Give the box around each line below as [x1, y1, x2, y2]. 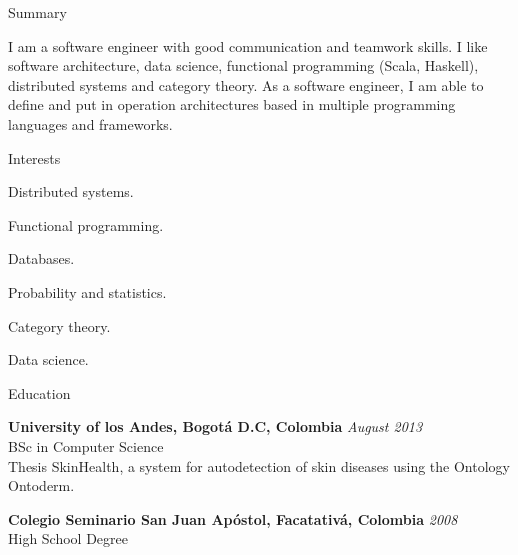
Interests [8, 147, 61, 168]
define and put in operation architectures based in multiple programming [8, 94, 456, 115]
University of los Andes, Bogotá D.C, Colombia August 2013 [8, 416, 423, 437]
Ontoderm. [8, 475, 75, 496]
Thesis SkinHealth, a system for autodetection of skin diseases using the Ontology [8, 455, 510, 476]
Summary [8, 2, 67, 22]
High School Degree [8, 528, 129, 549]
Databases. [8, 248, 75, 269]
